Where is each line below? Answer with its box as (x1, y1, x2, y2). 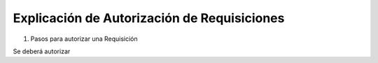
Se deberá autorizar (13, 47, 71, 55)
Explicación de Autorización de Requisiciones (13, 10, 285, 26)
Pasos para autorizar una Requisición (30, 35, 138, 43)
